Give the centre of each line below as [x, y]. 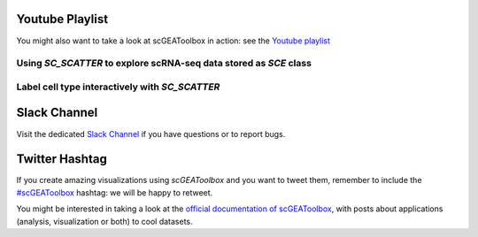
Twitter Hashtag [62, 159]
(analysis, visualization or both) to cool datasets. [105, 221]
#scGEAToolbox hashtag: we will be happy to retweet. [115, 192]
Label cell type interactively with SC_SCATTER [118, 87]
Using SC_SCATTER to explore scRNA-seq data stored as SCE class [164, 64]
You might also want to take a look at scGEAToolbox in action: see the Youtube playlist [173, 41]
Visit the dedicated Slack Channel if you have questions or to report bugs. [151, 134]
